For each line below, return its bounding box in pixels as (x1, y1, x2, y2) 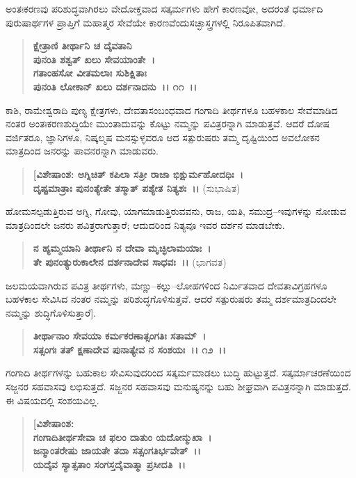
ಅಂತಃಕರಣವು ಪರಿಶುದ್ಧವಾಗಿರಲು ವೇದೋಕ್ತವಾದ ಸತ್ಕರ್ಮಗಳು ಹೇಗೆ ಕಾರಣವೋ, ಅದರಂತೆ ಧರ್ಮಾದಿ (6, 1, 323, 15)
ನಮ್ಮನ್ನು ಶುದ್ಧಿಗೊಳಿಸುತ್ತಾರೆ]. (6, 305, 96, 319)
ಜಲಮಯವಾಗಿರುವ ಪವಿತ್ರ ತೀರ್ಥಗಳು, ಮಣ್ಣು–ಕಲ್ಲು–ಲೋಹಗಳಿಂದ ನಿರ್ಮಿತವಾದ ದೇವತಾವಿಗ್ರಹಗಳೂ (6, 278, 327, 292)
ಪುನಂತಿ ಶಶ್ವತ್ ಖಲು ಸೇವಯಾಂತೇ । (33, 51, 155, 66)
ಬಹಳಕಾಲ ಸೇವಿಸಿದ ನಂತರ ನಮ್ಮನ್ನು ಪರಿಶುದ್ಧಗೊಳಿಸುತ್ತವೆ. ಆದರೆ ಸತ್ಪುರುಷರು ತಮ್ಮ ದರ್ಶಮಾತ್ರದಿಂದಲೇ (6, 292, 337, 306)
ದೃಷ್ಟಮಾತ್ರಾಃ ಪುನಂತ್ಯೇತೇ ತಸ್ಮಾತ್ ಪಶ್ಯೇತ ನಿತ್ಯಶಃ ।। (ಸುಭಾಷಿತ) (33, 180, 241, 195)
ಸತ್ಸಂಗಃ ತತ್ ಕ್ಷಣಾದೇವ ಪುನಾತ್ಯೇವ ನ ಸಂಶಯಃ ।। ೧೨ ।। (33, 342, 226, 356)
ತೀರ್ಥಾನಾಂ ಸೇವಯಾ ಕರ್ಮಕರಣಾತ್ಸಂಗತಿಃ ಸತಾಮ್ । (33, 328, 207, 343)
